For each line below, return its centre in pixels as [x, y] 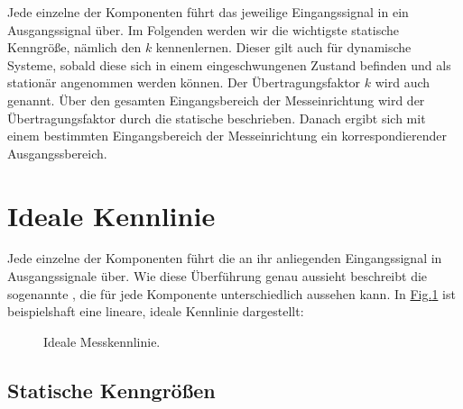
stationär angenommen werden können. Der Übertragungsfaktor [184, 82]
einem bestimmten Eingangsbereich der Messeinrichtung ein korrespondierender [227, 136]
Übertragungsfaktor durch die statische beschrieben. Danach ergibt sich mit [217, 118]
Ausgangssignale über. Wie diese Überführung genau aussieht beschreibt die [218, 276]
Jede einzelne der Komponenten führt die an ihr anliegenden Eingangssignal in [225, 258]
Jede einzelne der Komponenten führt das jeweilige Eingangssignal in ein [208, 12]
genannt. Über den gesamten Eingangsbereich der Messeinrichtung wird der [216, 100]
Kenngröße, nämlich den [74, 47]
